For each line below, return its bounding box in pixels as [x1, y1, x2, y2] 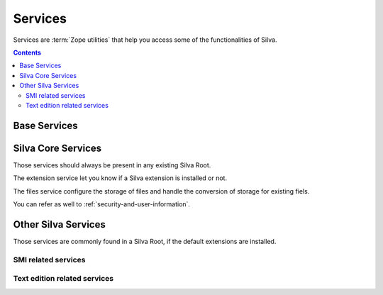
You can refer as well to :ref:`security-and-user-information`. [13, 199, 191, 208]
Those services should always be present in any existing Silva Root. [13, 160, 211, 169]
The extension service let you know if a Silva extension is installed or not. [13, 174, 227, 182]
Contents [13, 48, 42, 57]
